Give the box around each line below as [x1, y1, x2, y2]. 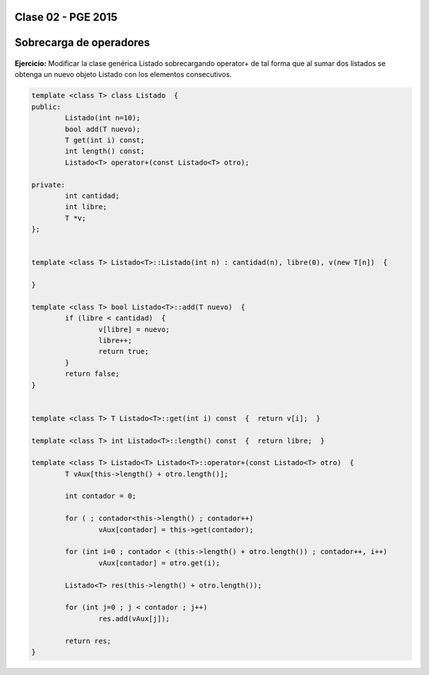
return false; [64, 370, 120, 378]
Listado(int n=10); [64, 114, 141, 122]
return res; [64, 636, 111, 646]
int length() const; [64, 147, 145, 156]
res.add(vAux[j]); [98, 614, 170, 623]
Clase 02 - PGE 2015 [14, 10, 118, 24]
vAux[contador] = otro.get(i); [98, 558, 220, 568]
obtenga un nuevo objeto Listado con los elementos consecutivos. [14, 70, 232, 80]
